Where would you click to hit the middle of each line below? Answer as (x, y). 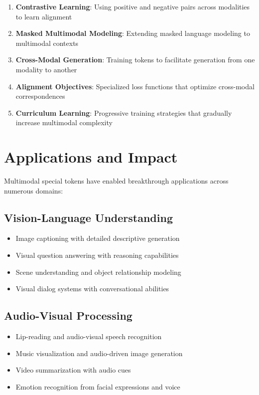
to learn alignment (44, 16)
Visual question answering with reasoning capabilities (97, 255)
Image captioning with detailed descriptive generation (98, 238)
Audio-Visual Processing (68, 315)
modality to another (46, 69)
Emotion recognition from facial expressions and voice (98, 386)
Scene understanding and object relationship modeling (98, 272)
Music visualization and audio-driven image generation (99, 353)
